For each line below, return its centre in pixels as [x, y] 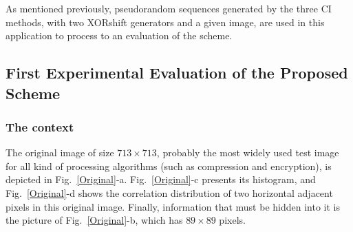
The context [40, 126]
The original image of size [60, 152]
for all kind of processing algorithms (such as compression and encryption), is [169, 166]
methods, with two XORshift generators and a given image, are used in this [165, 22]
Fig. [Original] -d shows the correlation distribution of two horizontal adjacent [169, 192]
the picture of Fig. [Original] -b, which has [94, 220]
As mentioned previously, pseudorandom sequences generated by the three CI [169, 8]
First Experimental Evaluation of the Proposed [177, 73]
